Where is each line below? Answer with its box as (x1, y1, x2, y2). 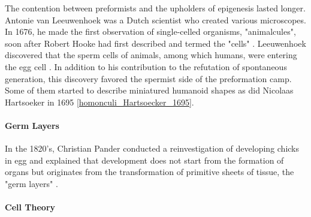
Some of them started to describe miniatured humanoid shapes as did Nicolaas (5, 84, 294, 97)
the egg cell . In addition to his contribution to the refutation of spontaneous (5, 60, 287, 73)
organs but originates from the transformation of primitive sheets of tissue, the (5, 165, 294, 178)
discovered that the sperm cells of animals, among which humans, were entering (5, 49, 297, 61)
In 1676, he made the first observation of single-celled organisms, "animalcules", (5, 25, 296, 38)
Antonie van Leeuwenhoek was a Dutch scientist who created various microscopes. (5, 13, 306, 26)
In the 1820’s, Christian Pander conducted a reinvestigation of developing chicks (5, 142, 300, 155)
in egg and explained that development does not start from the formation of (5, 153, 284, 166)
